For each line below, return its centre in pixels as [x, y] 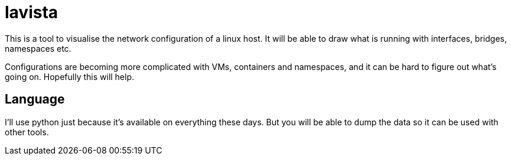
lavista [32, 12]
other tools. [27, 132]
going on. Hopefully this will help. [70, 76]
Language [35, 99]
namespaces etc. [38, 48]
